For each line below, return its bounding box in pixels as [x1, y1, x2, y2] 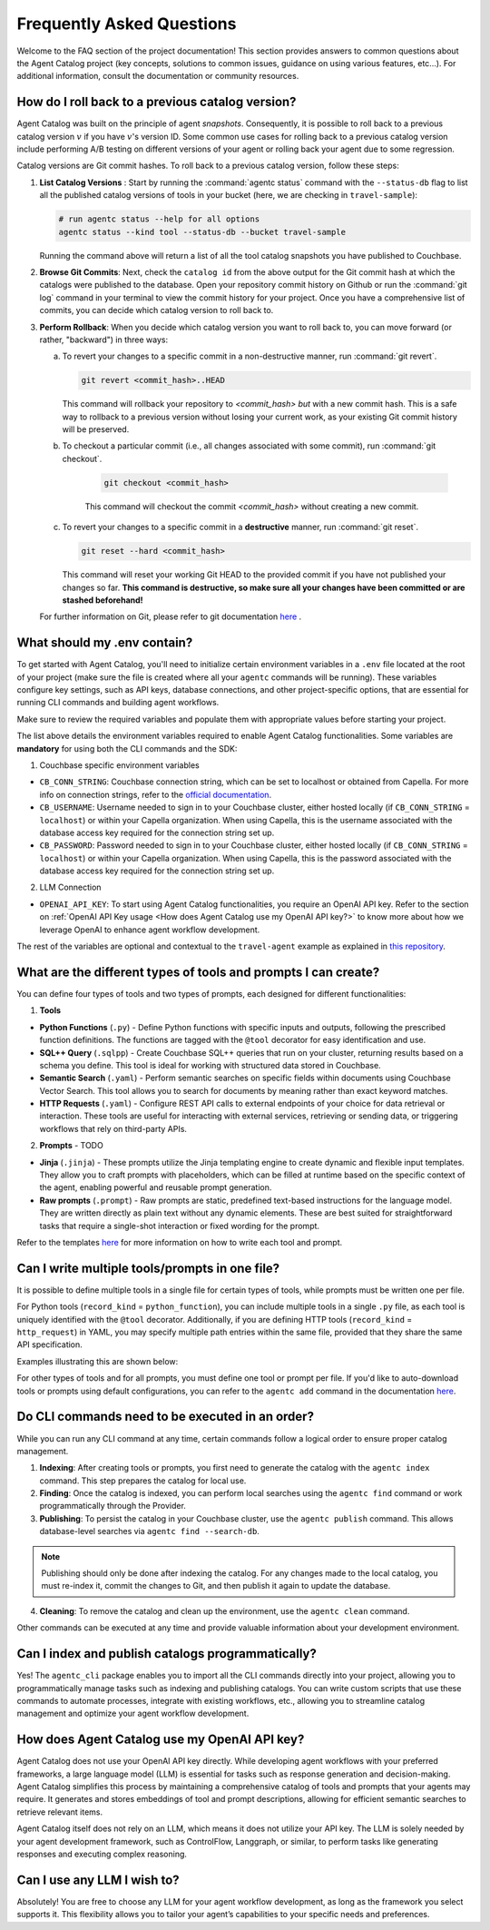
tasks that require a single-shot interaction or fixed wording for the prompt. [39, 1220, 320, 1231]
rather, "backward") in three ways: [39, 334, 168, 345]
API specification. [16, 1339, 83, 1350]
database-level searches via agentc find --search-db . [39, 1526, 260, 1537]
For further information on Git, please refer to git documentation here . [39, 611, 302, 622]
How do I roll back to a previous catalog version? [16, 94, 297, 110]
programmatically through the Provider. [39, 1501, 186, 1512]
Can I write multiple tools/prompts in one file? [16, 1260, 280, 1275]
